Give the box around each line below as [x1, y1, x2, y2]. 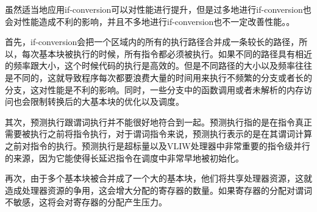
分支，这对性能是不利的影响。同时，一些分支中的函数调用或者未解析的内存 [5, 83, 304, 96]
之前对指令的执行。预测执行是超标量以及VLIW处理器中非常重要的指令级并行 [5, 139, 310, 152]
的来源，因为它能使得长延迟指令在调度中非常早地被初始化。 [5, 151, 244, 164]
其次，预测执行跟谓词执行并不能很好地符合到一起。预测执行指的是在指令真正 [5, 115, 312, 128]
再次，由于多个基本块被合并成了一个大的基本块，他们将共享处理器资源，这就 [5, 172, 312, 185]
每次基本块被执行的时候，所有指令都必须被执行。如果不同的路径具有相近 [21, 47, 312, 60]
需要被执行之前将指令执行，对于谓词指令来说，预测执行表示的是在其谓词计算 [5, 127, 312, 140]
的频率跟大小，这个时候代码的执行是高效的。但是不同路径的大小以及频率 [5, 59, 295, 72]
